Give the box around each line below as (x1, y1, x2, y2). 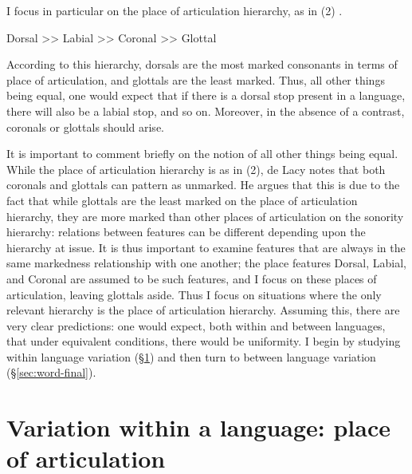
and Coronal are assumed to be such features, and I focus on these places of (6, 270, 377, 286)
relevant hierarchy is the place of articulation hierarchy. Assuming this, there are (6, 302, 400, 318)
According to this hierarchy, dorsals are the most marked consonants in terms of (6, 56, 398, 73)
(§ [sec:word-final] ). (6, 364, 96, 381)
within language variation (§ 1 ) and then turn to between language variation (6, 348, 376, 365)
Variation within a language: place (6, 411, 391, 444)
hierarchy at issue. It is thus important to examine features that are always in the (6, 239, 406, 255)
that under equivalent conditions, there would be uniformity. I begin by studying (6, 333, 401, 350)
